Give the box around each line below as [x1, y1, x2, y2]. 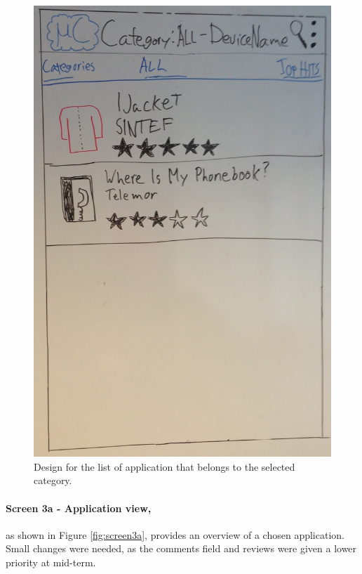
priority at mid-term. [6, 555, 96, 570]
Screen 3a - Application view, [6, 500, 152, 515]
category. [34, 473, 72, 488]
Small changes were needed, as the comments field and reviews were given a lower [6, 541, 357, 556]
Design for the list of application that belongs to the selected [34, 459, 295, 474]
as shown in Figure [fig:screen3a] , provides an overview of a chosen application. [6, 527, 344, 542]
